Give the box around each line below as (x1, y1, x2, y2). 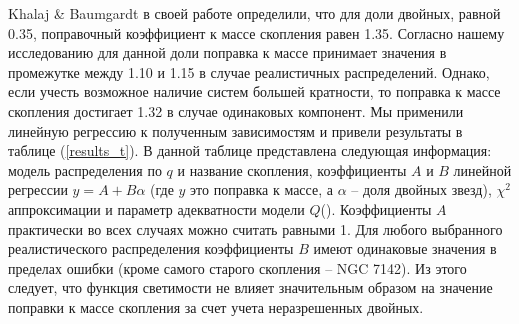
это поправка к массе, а (190, 179, 333, 200)
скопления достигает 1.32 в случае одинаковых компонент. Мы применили (8, 100, 464, 121)
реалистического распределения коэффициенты (8, 238, 294, 259)
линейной (453, 159, 512, 180)
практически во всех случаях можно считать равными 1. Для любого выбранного (8, 218, 503, 239)
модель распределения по (8, 159, 162, 180)
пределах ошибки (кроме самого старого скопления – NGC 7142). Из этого (8, 257, 467, 278)
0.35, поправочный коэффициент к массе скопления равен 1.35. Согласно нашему (8, 22, 505, 43)
